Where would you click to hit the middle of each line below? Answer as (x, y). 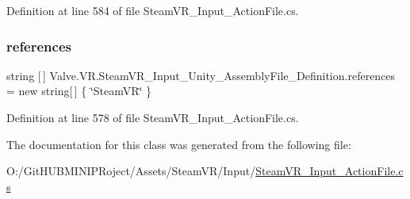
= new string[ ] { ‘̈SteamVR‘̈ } (79, 91)
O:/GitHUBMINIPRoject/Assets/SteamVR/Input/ (131, 171)
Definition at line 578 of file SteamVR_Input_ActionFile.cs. (153, 117)
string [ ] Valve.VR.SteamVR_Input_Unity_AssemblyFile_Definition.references (201, 75)
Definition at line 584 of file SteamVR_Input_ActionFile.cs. (153, 10)
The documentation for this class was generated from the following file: (179, 144)
